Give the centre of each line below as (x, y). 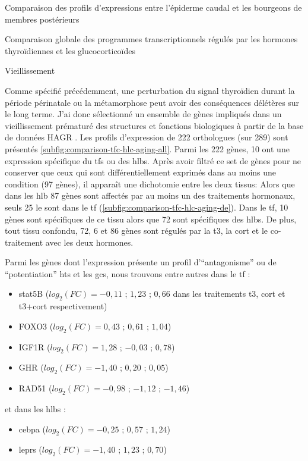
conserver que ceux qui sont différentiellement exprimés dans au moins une (141, 172)
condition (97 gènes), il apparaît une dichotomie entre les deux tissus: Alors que (150, 184)
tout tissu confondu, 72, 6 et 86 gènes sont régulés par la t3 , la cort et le (136, 230)
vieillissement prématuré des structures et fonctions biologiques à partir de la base (154, 125)
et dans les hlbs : (35, 409)
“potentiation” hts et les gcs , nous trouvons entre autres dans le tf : (128, 273)
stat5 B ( (34, 294)
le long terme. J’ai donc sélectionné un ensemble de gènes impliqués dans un (143, 114)
